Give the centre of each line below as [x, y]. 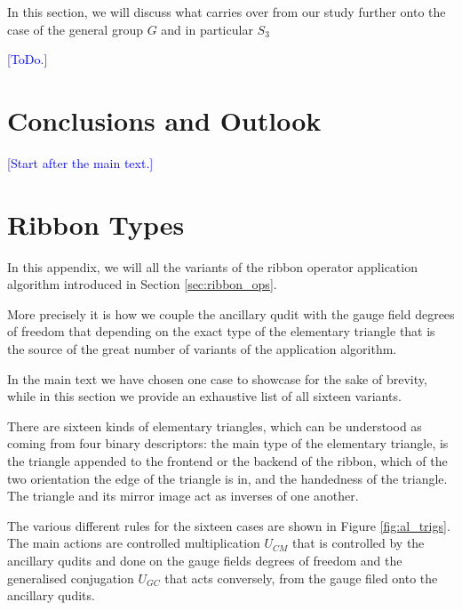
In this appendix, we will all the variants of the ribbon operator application [212, 266]
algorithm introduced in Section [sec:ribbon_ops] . [142, 284]
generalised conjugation [71, 578]
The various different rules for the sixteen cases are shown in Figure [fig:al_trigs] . [229, 525]
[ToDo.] [28, 59]
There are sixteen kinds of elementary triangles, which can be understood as [215, 425]
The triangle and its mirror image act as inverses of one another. [183, 496]
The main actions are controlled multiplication [134, 543]
